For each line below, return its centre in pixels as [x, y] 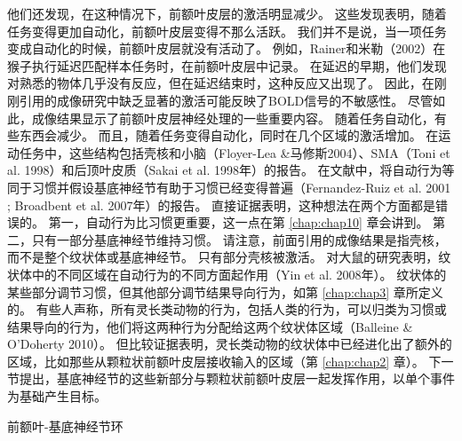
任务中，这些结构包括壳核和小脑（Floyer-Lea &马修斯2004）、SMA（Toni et [235, 152]
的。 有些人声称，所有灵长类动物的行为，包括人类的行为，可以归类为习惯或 [227, 309]
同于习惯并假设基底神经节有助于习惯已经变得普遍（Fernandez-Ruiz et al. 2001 [229, 187]
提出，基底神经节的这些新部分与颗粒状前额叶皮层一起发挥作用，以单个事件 [237, 378]
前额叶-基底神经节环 [65, 425]
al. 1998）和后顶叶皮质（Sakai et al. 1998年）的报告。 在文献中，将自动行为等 [231, 170]
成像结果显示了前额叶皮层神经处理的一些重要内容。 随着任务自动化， [233, 118]
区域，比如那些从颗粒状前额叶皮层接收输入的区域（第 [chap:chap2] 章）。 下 [224, 361]
